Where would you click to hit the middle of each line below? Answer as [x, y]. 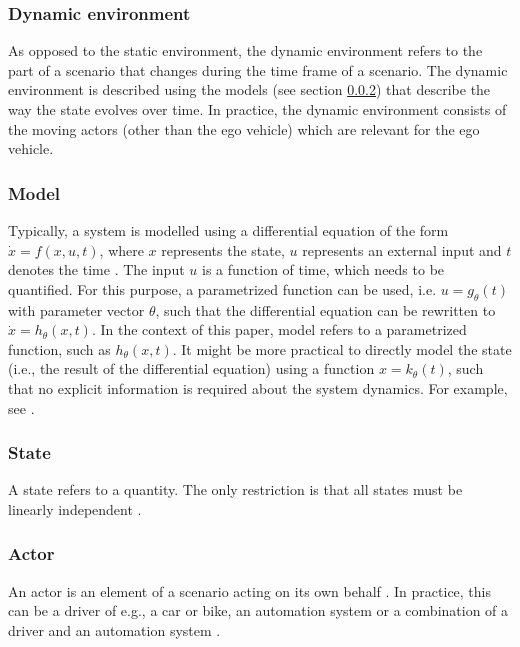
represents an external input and [402, 249]
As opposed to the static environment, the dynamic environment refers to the [245, 50]
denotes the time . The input [96, 269]
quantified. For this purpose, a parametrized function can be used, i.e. [222, 288]
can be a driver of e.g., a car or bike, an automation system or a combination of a [258, 610]
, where [121, 249]
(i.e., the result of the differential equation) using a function [191, 368]
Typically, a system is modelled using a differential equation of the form [228, 230]
